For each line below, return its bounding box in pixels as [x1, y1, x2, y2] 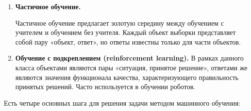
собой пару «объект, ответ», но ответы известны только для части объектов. [15, 36, 241, 47]
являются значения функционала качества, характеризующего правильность [15, 72, 239, 82]
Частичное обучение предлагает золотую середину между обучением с [15, 17, 224, 28]
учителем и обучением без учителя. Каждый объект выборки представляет [15, 27, 236, 37]
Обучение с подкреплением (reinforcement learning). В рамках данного [15, 53, 244, 63]
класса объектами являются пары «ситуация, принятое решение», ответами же [15, 62, 248, 72]
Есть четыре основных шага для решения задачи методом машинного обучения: [4, 97, 241, 108]
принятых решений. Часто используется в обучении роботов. [15, 81, 196, 92]
